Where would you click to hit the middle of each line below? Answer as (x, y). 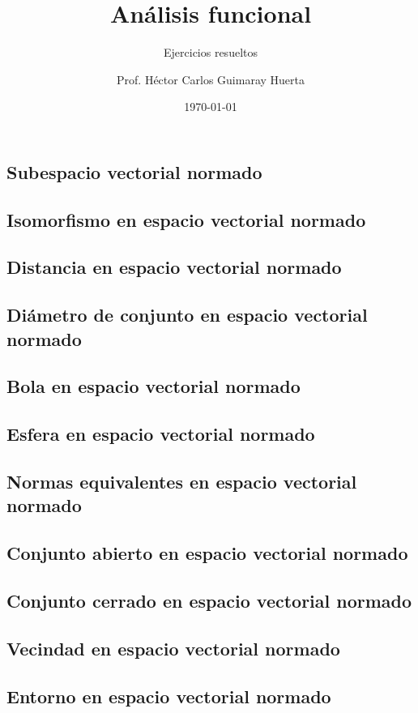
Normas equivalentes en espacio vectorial (182, 481)
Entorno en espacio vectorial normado (169, 696)
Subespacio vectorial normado (134, 171)
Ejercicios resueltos (211, 52)
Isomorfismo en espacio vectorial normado (186, 219)
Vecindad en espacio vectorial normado (173, 648)
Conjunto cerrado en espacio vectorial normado (209, 600)
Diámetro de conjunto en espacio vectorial (187, 315)
